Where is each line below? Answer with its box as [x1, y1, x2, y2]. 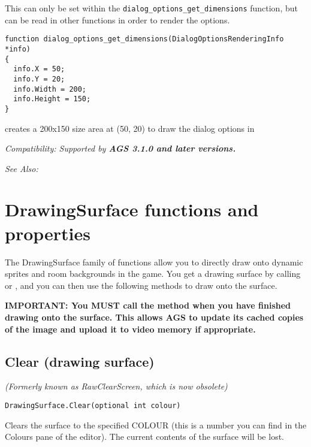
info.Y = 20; [13, 74, 65, 83]
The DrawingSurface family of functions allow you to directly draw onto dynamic [5, 255, 303, 268]
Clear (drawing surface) [5, 352, 155, 370]
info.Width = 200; [13, 84, 87, 93]
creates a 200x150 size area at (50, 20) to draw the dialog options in [5, 122, 255, 134]
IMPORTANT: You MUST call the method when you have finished [5, 299, 291, 312]
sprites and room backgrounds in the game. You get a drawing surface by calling [5, 267, 301, 280]
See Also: [5, 162, 38, 174]
